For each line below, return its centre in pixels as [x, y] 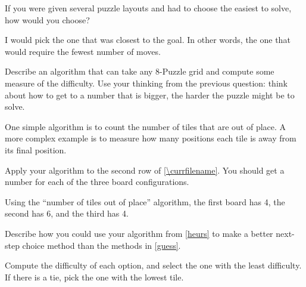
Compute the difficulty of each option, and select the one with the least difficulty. [153, 265]
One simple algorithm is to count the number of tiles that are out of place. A [146, 126]
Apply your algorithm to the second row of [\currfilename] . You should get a [145, 170]
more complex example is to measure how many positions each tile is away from [151, 138]
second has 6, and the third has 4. [67, 213]
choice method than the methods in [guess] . [102, 245]
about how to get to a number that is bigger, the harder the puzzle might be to [150, 95]
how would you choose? [47, 19]
